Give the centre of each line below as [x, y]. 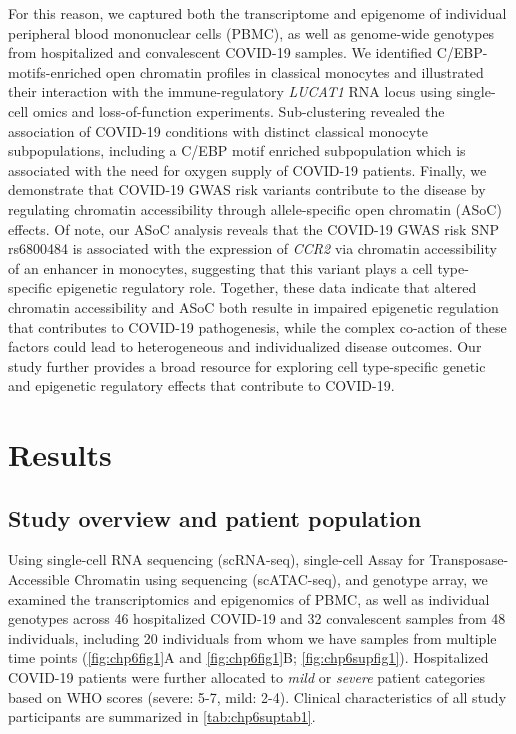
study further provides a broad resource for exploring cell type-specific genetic [247, 365]
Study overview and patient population [215, 517]
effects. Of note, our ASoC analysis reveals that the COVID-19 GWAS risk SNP [253, 228]
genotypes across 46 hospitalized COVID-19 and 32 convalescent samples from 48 [257, 618]
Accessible [39, 579]
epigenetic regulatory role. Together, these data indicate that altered [266, 287]
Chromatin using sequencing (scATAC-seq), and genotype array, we [281, 579]
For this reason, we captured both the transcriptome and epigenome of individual [257, 13]
